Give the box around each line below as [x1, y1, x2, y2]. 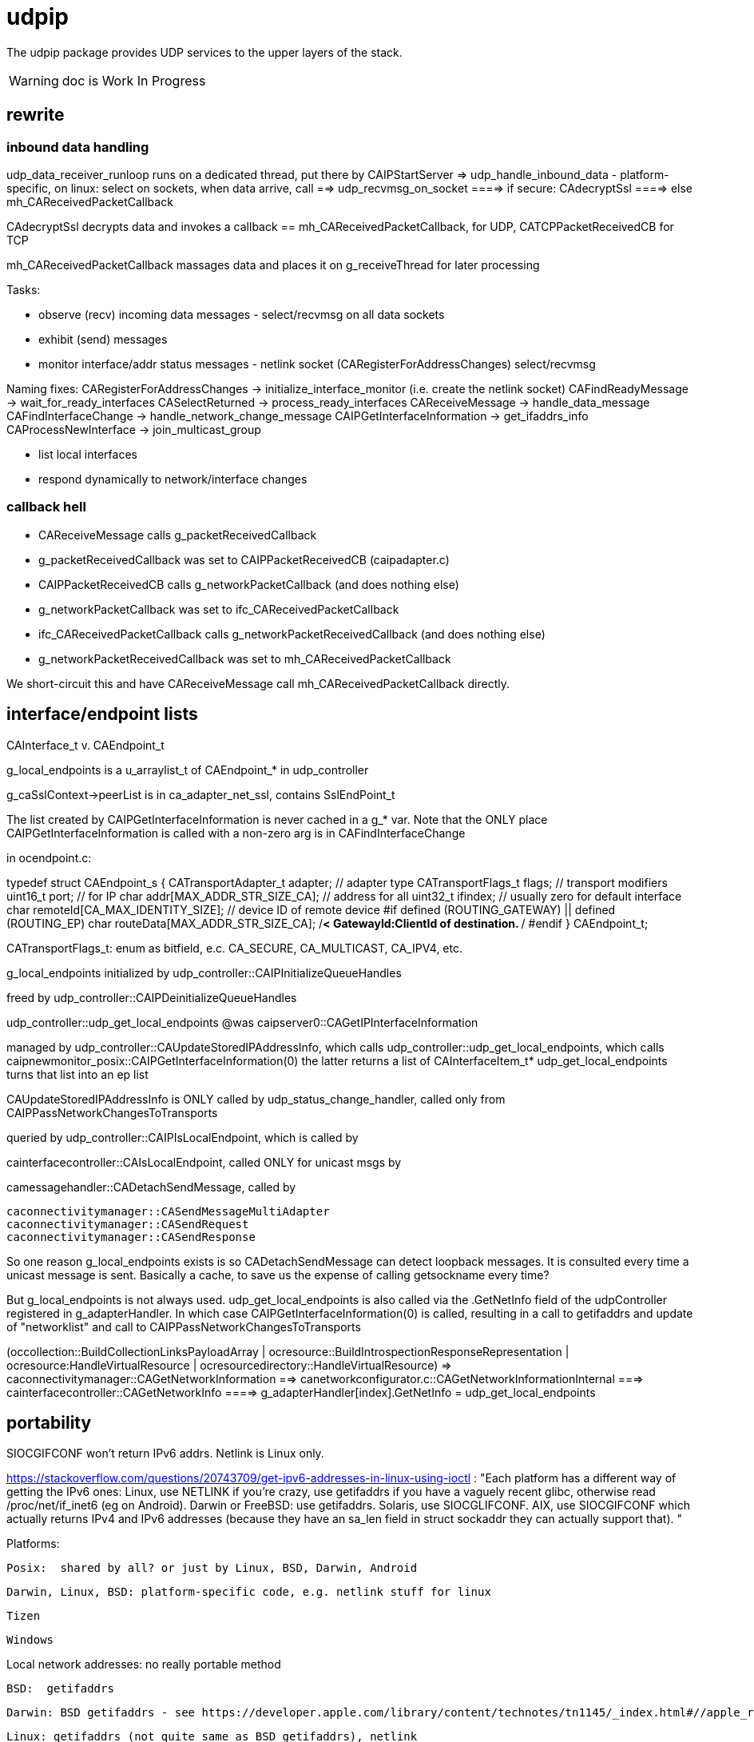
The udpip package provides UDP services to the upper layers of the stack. [6, 45, 403, 59]
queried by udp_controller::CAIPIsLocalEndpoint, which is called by [6, 1130, 359, 1144]
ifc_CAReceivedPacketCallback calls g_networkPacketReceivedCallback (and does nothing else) [38, 626, 546, 641]
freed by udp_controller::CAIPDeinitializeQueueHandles [6, 990, 297, 1004]
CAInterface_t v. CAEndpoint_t [6, 738, 165, 752]
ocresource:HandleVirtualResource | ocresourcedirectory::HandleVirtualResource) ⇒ [6, 1358, 452, 1372]
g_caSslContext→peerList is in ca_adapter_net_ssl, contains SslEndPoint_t [6, 787, 395, 801]
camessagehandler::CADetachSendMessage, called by [6, 1179, 296, 1194]
